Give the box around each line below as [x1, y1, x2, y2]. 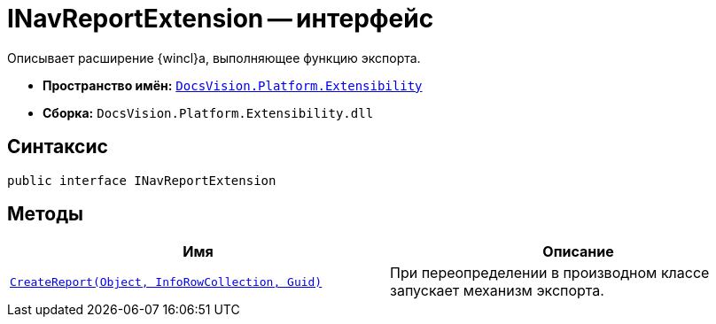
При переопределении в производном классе [390, 264, 710, 282]
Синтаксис [7, 135, 108, 158]
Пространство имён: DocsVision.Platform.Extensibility [43, 77, 423, 93]
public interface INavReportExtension [7, 173, 276, 188]
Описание [542, 243, 614, 261]
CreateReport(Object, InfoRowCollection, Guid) [10, 274, 323, 289]
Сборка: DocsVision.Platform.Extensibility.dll [43, 104, 374, 120]
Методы [7, 203, 83, 226]
